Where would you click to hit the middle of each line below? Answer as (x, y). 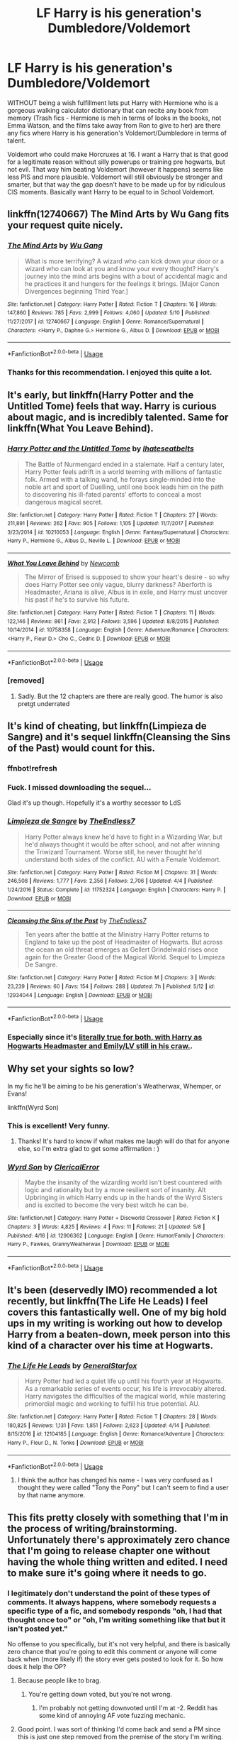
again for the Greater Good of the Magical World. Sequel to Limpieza (125, 957)
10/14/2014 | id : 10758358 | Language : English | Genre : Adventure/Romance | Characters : (118, 630)
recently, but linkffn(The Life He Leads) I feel (108, 1301)
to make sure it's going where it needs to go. (107, 1573)
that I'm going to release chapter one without (109, 1551)
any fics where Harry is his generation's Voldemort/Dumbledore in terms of (117, 133)
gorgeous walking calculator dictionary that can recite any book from (108, 110)
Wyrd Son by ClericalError (53, 1167)
